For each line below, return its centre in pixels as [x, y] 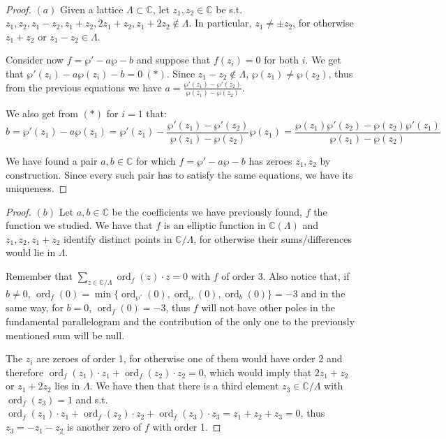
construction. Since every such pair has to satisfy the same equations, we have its [179, 174]
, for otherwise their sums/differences [273, 238]
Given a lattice [92, 9]
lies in [67, 386]
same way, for [35, 307]
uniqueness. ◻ [37, 188]
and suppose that [173, 60]
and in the [323, 293]
